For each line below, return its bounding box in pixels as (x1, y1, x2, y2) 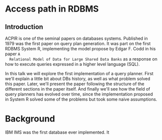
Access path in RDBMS (5, 3, 99, 15)
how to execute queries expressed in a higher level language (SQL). (5, 62, 140, 67)
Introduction (5, 23, 44, 31)
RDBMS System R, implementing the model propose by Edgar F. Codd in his (5, 46, 156, 51)
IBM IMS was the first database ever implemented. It (5, 129, 110, 135)
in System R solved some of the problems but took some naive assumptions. (5, 96, 157, 102)
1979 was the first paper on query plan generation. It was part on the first (5, 41, 151, 47)
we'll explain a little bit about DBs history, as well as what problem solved (5, 76, 151, 81)
